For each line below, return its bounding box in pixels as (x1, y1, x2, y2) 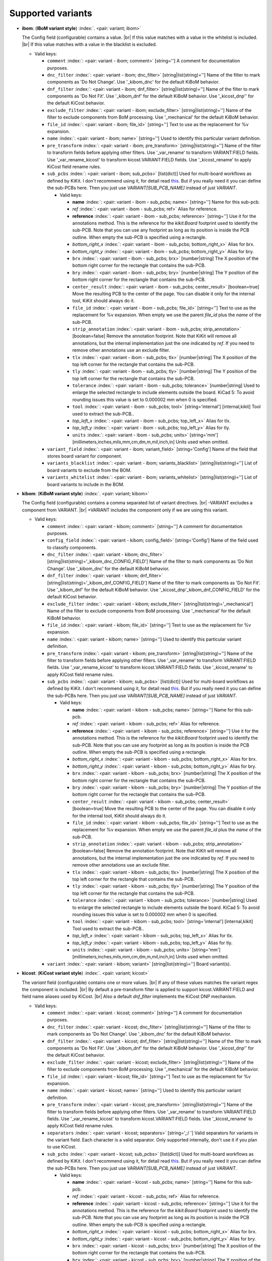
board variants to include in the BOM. (47, 481, 124, 487)
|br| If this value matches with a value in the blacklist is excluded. (22, 41, 157, 47)
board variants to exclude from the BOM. (47, 467, 132, 473)
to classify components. (47, 544, 97, 550)
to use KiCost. (47, 1144, 77, 1150)
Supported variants (9, 8, 93, 19)
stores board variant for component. (47, 453, 122, 459)
